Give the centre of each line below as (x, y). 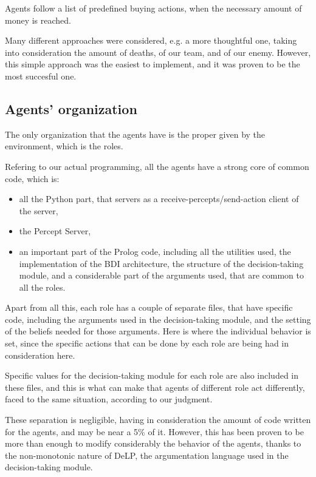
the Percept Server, (55, 231)
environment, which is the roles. (64, 146)
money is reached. (38, 20)
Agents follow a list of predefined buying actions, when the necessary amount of (153, 8)
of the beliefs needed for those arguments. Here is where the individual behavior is (158, 331)
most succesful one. (41, 76)
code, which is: (32, 178)
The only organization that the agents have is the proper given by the (135, 134)
